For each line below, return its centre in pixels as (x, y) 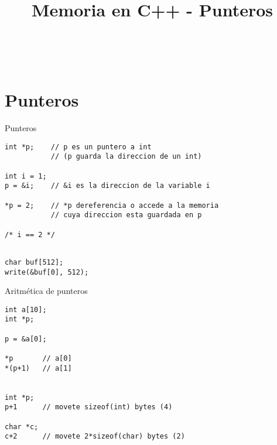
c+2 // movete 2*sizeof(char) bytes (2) (95, 437)
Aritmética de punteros (46, 291)
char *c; (22, 427)
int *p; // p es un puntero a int (78, 147)
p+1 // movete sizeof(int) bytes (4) (89, 407)
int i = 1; (26, 176)
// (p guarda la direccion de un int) (126, 157)
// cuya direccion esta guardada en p (126, 215)
